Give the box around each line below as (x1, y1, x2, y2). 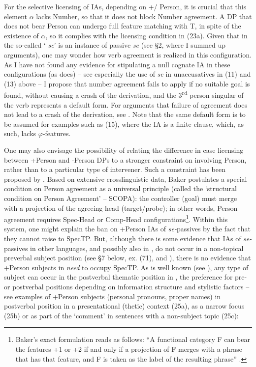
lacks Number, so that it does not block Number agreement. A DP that (36, 11, 252, 21)
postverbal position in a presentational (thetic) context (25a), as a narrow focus (4, 301, 245, 311)
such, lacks (4, 128, 36, 139)
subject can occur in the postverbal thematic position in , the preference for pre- (4, 272, 247, 282)
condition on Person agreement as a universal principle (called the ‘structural (4, 183, 237, 194)
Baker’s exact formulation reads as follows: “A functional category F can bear (15, 334, 250, 344)
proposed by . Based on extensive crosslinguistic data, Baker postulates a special (4, 173, 247, 184)
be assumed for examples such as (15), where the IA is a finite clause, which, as (4, 118, 244, 129)
